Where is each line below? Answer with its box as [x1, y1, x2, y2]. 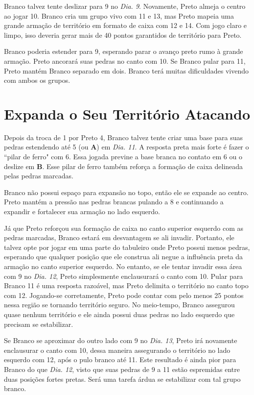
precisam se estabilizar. [4, 319, 73, 329]
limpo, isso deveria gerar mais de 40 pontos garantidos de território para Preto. [4, 29, 242, 40]
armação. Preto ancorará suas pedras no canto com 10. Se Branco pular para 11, [4, 55, 246, 66]
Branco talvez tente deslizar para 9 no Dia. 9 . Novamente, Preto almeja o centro [4, 1, 246, 11]
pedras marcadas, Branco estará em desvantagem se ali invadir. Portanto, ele [4, 232, 234, 243]
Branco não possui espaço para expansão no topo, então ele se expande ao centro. [4, 187, 249, 197]
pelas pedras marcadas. [4, 171, 73, 181]
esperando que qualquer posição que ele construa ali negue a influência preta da [4, 251, 243, 262]
